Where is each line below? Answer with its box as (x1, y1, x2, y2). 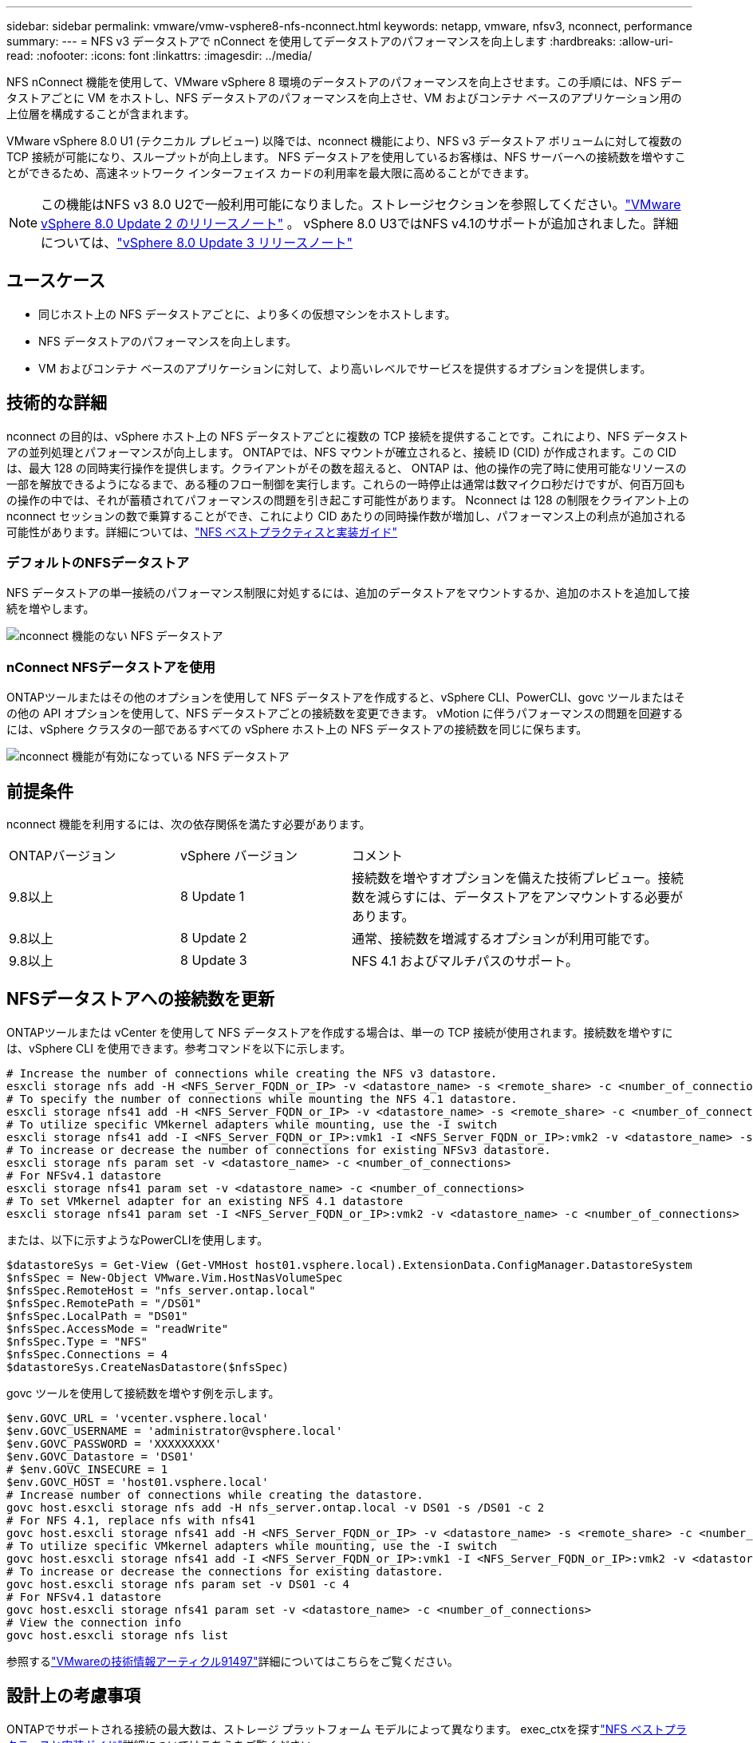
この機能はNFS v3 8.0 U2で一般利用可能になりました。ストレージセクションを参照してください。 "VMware (41, 196, 681, 212)
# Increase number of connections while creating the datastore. (6, 1488, 424, 1501)
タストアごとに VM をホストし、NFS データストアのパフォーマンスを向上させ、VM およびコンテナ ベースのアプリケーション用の (6, 91, 682, 105)
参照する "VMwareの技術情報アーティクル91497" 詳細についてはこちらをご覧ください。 (6, 1654, 459, 1668)
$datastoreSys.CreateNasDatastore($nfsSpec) (6, 1360, 290, 1373)
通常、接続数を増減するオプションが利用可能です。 (352, 931, 657, 947)
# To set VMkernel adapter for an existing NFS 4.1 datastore (6, 1194, 404, 1207)
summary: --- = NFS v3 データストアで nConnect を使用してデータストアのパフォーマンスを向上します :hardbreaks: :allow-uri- (6, 34, 674, 48)
